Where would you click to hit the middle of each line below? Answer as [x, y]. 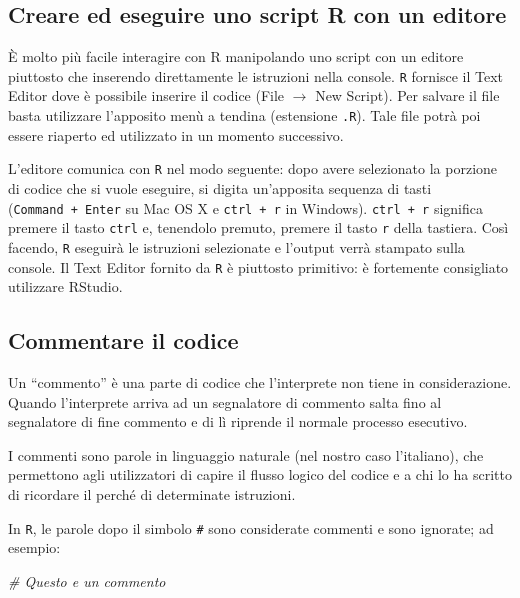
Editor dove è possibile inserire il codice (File [146, 95]
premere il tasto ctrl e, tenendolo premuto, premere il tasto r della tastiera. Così [258, 227]
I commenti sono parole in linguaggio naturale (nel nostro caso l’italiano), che [246, 454]
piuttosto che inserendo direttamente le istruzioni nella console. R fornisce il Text [255, 75]
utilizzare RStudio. [65, 286]
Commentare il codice [123, 340]
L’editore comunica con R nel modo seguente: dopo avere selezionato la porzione [253, 168]
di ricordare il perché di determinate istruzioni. [152, 493]
